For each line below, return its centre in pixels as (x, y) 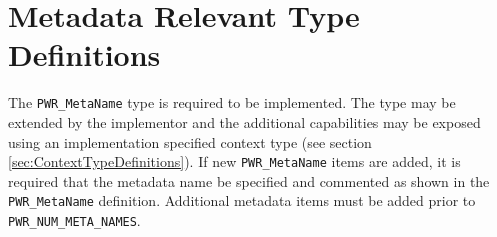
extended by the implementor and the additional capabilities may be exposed (244, 121)
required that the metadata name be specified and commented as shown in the (249, 180)
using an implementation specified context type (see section (190, 141)
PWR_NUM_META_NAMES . (74, 220)
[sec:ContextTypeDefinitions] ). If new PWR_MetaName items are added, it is (234, 161)
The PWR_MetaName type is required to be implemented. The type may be (232, 102)
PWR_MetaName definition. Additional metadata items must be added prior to (242, 200)
